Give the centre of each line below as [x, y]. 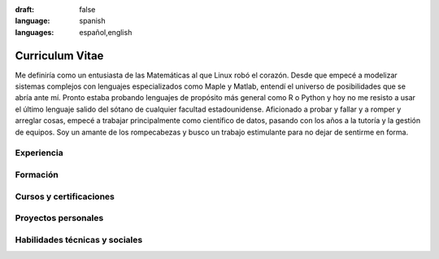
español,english [106, 32]
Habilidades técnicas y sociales [79, 239]
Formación [37, 174]
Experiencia [39, 153]
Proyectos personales [59, 218]
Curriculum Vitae [59, 56]
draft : [25, 9]
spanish [92, 21]
